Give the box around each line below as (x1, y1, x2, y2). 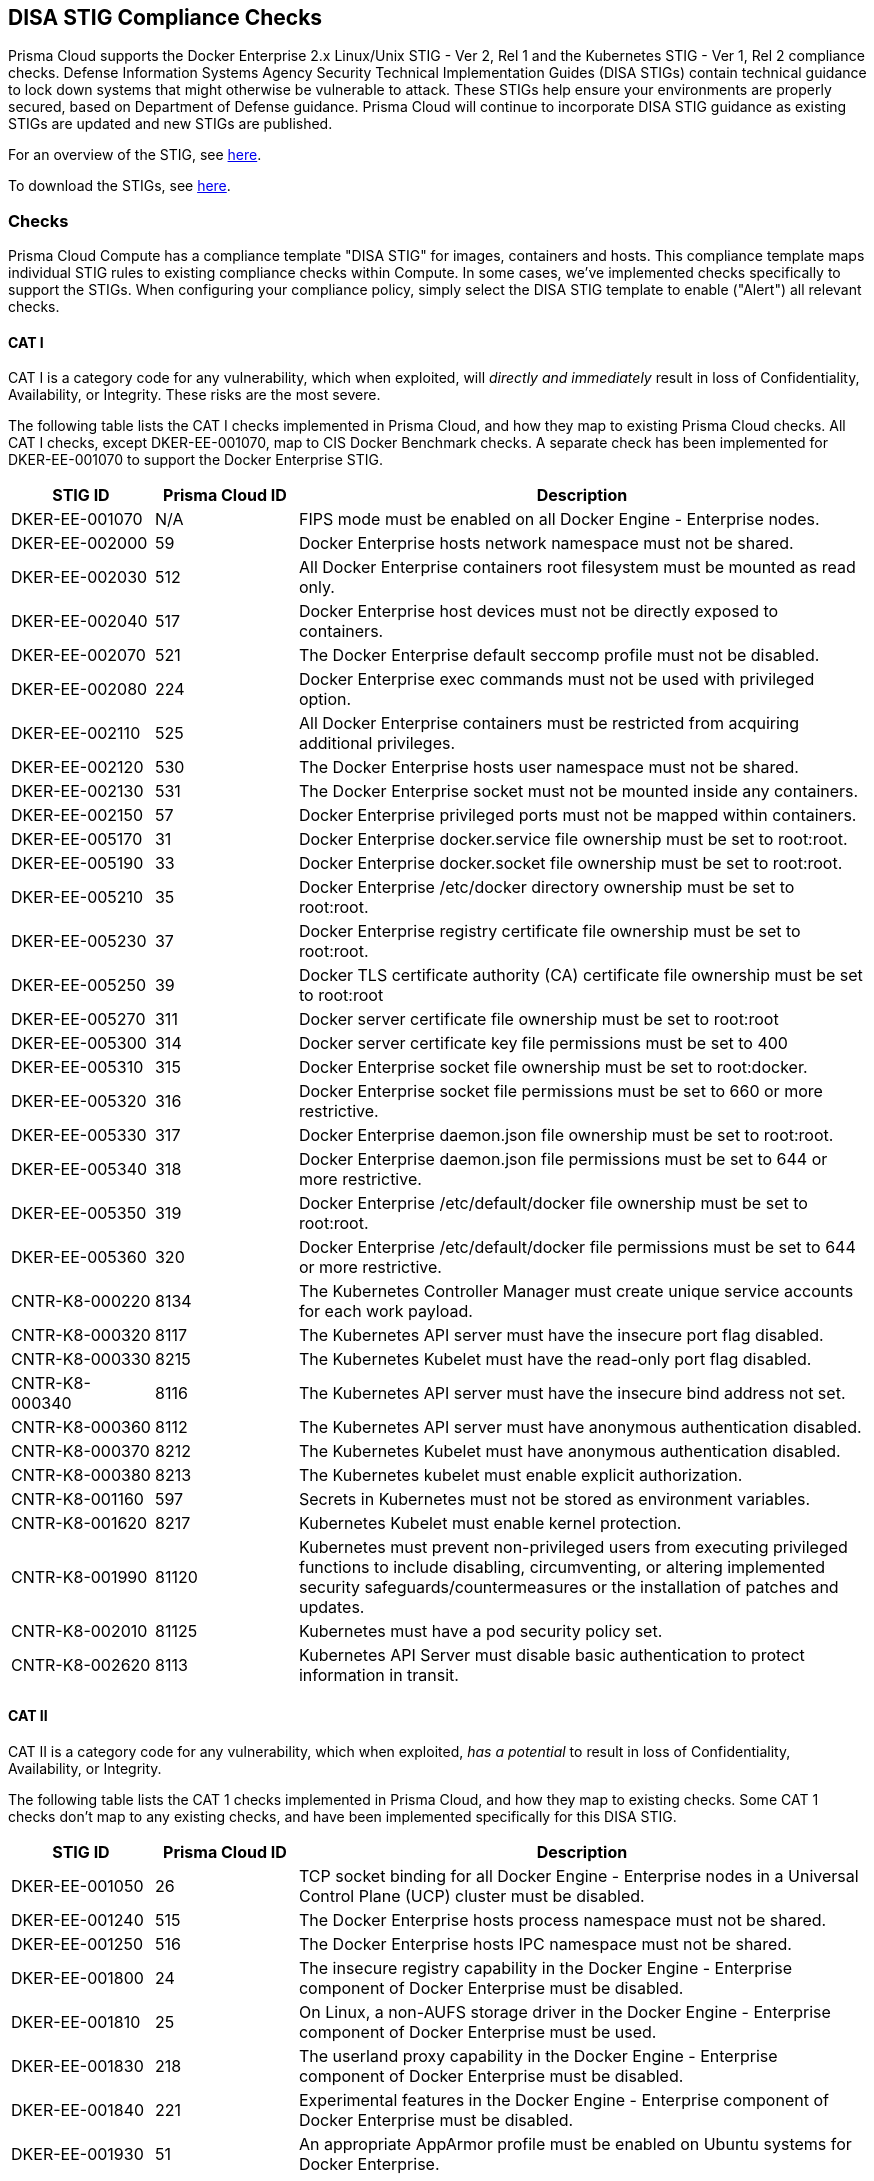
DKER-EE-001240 (11, 1909, 144, 1930)
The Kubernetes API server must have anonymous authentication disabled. (298, 1417, 862, 1438)
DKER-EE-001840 (11, 2099, 145, 2120)
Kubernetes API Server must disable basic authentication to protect (298, 1645, 805, 1666)
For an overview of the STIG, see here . (8, 146, 262, 164)
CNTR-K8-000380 (11, 1465, 151, 1486)
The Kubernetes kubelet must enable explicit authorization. (298, 1465, 743, 1486)
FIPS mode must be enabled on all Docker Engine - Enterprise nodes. (298, 509, 820, 530)
